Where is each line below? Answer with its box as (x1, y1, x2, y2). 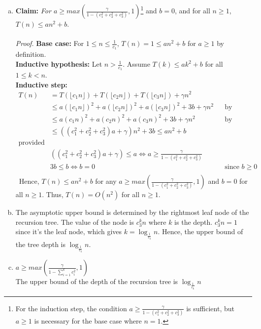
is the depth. (174, 216, 213, 227)
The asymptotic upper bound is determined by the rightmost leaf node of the (15, 207, 249, 217)
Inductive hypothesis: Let (15, 59, 102, 69)
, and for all (174, 5, 210, 15)
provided (18, 139, 45, 146)
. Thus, (42, 189, 64, 200)
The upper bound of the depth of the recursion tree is (15, 276, 178, 287)
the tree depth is (15, 239, 66, 249)
